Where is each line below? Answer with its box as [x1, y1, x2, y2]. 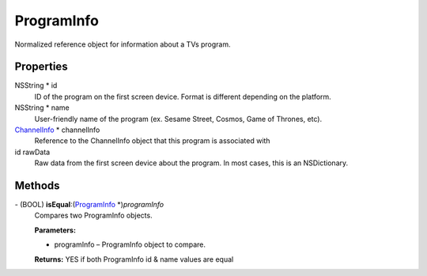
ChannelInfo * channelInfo [14, 125, 100, 134]
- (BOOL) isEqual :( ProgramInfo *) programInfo [14, 200, 164, 210]
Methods [14, 179, 60, 192]
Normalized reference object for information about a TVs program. [14, 40, 231, 49]
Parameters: [34, 225, 77, 235]
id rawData [14, 147, 51, 157]
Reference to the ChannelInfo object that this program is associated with [34, 136, 270, 146]
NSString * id [14, 81, 58, 90]
